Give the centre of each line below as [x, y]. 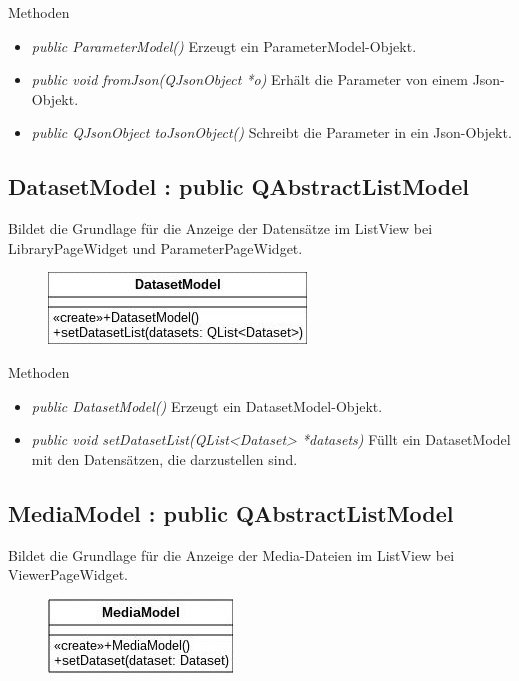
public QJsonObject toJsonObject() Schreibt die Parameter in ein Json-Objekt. [271, 132]
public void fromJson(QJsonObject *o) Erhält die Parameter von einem [249, 79]
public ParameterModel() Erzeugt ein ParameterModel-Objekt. [224, 45]
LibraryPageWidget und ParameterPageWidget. [155, 247]
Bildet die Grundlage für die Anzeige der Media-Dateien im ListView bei [231, 554]
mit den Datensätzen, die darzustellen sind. [164, 458]
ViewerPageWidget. [68, 574]
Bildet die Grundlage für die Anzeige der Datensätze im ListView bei [220, 228]
